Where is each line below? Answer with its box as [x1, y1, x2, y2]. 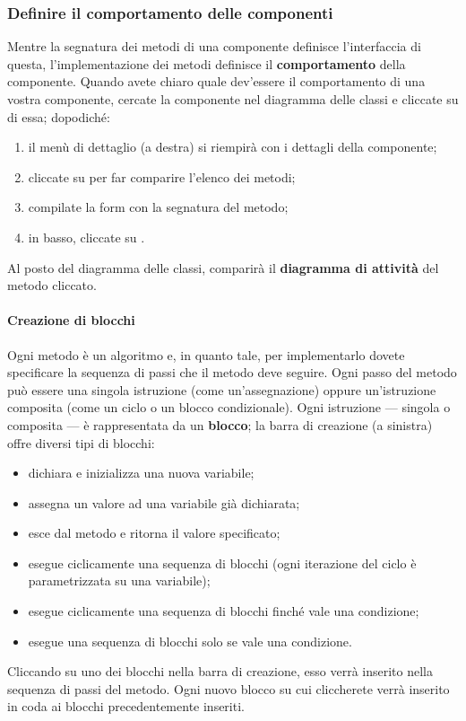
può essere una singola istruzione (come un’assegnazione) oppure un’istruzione [7, 380, 436, 399]
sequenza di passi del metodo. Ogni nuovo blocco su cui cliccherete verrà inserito [7, 679, 450, 698]
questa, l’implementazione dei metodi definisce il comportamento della [7, 54, 406, 73]
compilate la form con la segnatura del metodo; [28, 198, 289, 216]
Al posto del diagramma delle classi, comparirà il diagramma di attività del [7, 258, 439, 277]
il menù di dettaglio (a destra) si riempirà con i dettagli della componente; [28, 137, 437, 156]
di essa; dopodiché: [7, 107, 110, 126]
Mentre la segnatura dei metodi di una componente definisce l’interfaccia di [7, 37, 421, 56]
